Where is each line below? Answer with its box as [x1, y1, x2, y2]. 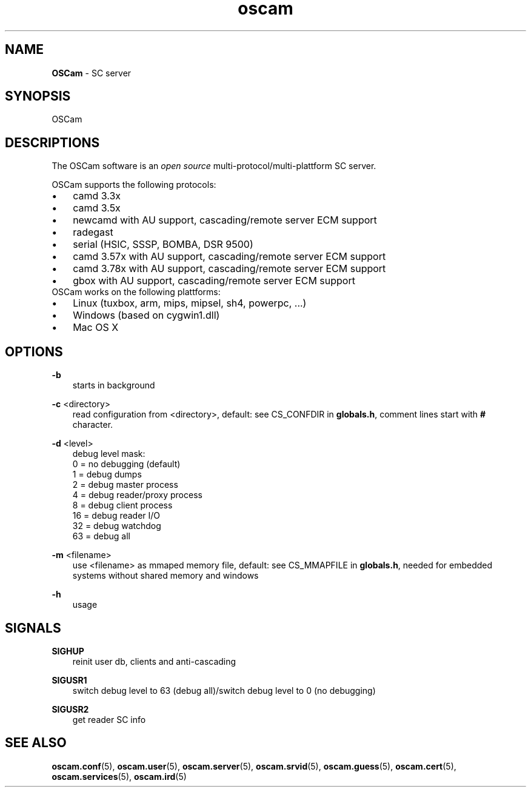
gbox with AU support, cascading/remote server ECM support [73, 275, 355, 287]
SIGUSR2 [52, 704, 89, 714]
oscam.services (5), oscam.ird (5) [52, 771, 187, 782]
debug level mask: [72, 448, 145, 459]
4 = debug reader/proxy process [72, 490, 202, 501]
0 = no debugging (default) [72, 459, 181, 470]
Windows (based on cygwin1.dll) [73, 309, 220, 322]
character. [72, 419, 113, 430]
